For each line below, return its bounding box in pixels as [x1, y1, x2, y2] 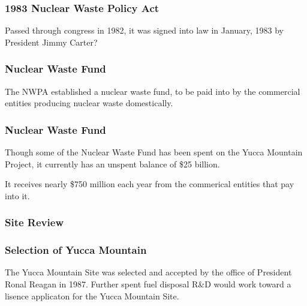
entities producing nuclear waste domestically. [5, 97, 173, 109]
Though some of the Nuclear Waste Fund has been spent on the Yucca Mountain [5, 146, 303, 158]
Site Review [5, 215, 64, 230]
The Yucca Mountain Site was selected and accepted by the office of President [5, 266, 292, 278]
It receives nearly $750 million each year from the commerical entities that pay [5, 178, 294, 190]
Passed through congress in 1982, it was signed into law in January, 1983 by [5, 24, 284, 37]
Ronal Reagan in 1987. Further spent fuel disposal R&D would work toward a [5, 278, 291, 290]
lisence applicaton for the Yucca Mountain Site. [5, 289, 179, 302]
